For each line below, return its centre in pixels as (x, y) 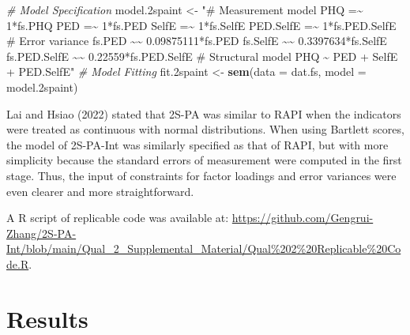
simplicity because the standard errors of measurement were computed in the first (204, 160)
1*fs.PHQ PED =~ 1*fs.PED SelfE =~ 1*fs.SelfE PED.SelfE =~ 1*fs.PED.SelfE (201, 25)
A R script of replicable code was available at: (118, 218)
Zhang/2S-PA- (41, 233)
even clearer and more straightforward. (100, 191)
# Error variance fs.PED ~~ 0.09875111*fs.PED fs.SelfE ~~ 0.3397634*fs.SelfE (197, 41)
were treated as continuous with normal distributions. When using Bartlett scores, (205, 129)
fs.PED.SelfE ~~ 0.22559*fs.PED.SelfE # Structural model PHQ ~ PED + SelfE (202, 56)
